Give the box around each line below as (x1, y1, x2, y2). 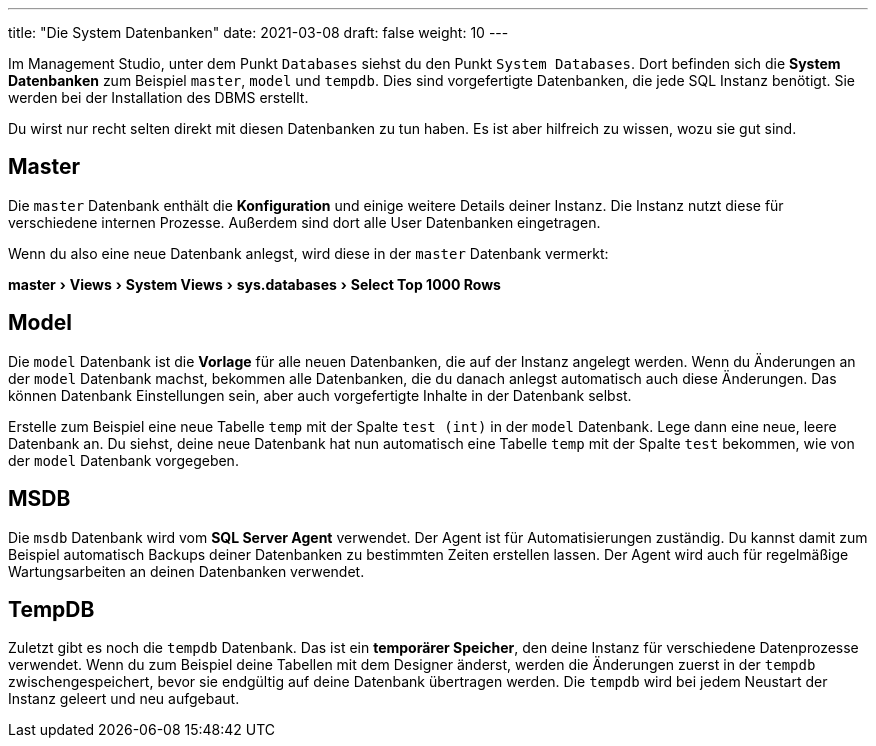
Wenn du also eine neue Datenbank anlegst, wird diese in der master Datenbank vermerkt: (8, 244, 609, 262)
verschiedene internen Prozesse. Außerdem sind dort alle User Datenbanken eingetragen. (8, 213, 601, 231)
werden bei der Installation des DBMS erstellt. (8, 89, 309, 106)
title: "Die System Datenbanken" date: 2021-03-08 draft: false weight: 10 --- (8, 24, 509, 41)
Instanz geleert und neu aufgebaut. (8, 690, 240, 708)
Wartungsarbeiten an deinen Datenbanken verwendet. (8, 562, 365, 580)
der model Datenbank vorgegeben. (8, 451, 239, 469)
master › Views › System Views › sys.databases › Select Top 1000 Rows (8, 275, 501, 293)
